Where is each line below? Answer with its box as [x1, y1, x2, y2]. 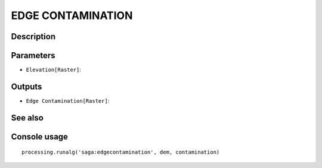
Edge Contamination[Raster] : [26, 97, 110, 104]
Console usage [11, 131, 69, 142]
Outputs [11, 81, 42, 91]
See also [11, 113, 44, 123]
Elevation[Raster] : [26, 66, 82, 74]
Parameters [11, 50, 55, 61]
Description [11, 31, 56, 42]
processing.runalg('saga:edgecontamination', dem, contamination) [21, 149, 220, 156]
